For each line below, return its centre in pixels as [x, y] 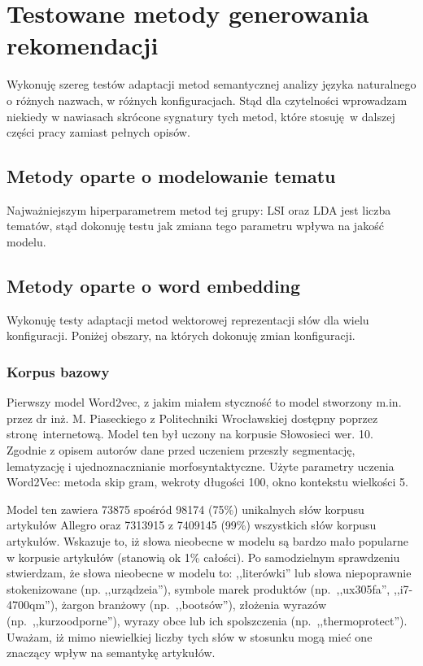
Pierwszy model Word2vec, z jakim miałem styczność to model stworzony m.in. [204, 402]
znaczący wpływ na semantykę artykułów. [111, 653]
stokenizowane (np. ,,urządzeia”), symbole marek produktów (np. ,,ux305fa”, [198, 588]
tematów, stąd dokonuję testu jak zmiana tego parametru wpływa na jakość [195, 226]
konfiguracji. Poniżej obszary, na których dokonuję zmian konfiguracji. [181, 335]
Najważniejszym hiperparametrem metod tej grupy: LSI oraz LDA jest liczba [199, 209]
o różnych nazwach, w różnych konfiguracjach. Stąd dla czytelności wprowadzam [207, 100]
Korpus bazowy [58, 371]
